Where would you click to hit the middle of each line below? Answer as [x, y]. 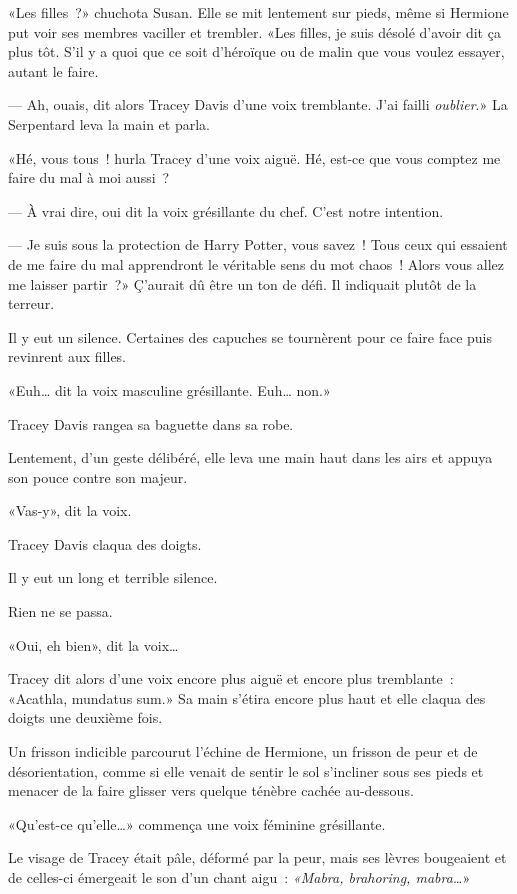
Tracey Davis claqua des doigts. [105, 543]
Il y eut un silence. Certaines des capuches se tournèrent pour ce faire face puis [250, 336]
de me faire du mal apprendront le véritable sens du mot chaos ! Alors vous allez [256, 263]
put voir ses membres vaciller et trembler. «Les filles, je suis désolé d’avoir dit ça [254, 31]
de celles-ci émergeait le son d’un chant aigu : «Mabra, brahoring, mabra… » [239, 877]
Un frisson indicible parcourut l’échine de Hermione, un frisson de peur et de [243, 751]
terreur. [31, 303]
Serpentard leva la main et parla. [109, 123]
